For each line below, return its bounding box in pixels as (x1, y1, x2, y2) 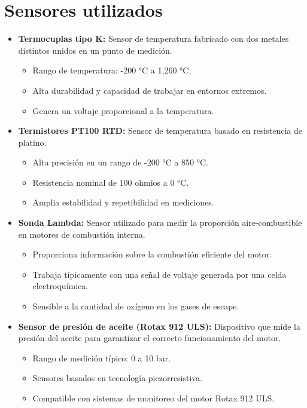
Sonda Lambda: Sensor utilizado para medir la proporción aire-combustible (18, 216, 302, 229)
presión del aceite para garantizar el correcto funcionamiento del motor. (18, 332, 281, 344)
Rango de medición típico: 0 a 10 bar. (32, 351, 171, 364)
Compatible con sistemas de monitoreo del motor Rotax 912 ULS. (32, 392, 275, 404)
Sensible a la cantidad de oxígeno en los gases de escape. (32, 300, 239, 312)
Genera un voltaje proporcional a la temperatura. (32, 104, 214, 116)
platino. (18, 136, 47, 148)
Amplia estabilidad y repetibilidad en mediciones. (32, 196, 214, 208)
